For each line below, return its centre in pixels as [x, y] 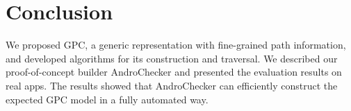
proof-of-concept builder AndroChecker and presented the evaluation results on [174, 72]
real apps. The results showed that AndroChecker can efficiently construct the [172, 85]
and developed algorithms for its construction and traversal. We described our [172, 58]
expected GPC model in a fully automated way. [107, 99]
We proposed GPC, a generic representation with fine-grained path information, [176, 45]
